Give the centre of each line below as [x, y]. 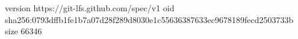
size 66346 [23, 31]
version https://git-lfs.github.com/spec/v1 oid [90, 8]
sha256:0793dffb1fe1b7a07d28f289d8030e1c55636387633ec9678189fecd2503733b [149, 19]
